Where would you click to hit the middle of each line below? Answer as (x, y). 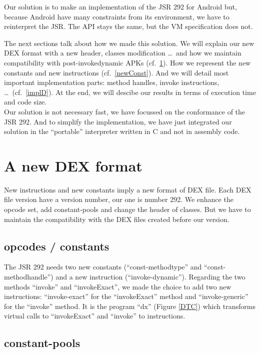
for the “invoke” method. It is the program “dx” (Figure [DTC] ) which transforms (130, 306)
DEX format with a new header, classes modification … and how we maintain (123, 53)
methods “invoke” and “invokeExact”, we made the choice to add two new (118, 286)
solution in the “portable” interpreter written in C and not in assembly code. (122, 131)
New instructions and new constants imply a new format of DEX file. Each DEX (128, 189)
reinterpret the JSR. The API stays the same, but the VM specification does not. (128, 26)
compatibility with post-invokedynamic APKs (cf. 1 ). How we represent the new (127, 62)
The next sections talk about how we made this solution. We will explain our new (129, 43)
